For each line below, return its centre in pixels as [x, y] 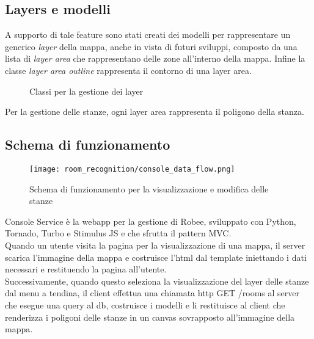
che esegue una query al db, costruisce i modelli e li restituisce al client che [145, 304]
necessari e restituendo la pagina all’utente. [86, 269]
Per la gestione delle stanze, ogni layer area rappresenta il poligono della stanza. [155, 111]
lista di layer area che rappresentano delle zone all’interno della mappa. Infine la [155, 58]
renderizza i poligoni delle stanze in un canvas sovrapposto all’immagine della [150, 317]
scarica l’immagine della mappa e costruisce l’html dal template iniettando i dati [156, 257]
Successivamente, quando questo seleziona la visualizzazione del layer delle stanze [157, 281]
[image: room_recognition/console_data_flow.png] [132, 169]
